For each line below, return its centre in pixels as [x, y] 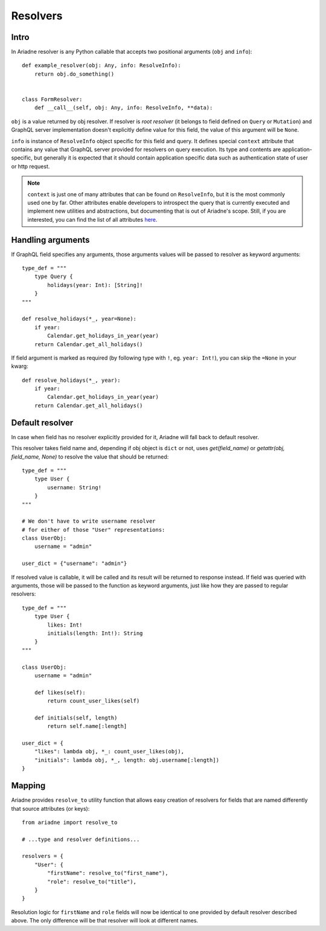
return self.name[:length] [87, 726]
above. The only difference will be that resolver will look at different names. [105, 921]
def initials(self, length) [76, 718]
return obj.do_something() [74, 74]
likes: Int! [65, 625]
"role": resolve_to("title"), [92, 881]
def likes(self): [60, 692]
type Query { [53, 277]
